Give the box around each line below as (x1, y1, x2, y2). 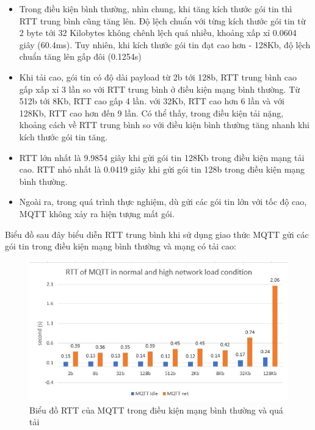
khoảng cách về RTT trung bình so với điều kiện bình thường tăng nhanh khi (19, 118, 310, 131)
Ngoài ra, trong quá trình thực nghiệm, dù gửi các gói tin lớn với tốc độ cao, (19, 195, 307, 208)
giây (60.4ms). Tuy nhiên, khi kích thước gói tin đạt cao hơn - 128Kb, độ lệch (19, 38, 311, 51)
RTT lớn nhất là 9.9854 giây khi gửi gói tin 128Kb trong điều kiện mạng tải (19, 151, 305, 163)
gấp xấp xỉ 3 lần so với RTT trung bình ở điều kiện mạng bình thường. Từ (19, 82, 300, 95)
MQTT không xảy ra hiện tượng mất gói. (19, 207, 175, 220)
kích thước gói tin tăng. (19, 130, 108, 143)
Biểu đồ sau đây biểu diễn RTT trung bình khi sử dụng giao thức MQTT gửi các (5, 228, 309, 240)
